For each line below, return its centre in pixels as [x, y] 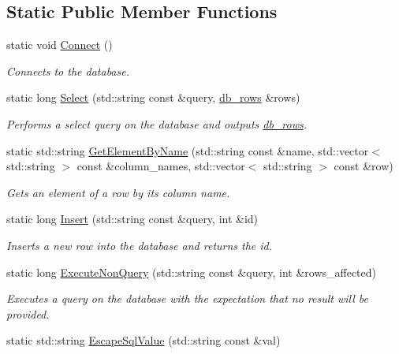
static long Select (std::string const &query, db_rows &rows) [153, 97]
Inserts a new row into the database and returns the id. [140, 245]
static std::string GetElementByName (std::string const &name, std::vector [188, 150]
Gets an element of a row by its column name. [118, 192]
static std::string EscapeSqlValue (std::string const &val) [144, 340]
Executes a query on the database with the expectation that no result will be [188, 298]
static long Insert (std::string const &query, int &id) [132, 219]
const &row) [364, 166]
